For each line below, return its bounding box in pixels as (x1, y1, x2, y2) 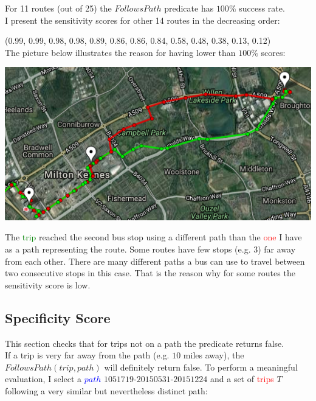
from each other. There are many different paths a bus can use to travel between (5, 254, 305, 267)
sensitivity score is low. (5, 278, 91, 291)
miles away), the (183, 349, 244, 361)
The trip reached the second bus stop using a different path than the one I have (5, 231, 302, 243)
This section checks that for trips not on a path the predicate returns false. (5, 336, 284, 349)
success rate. (239, 2, 285, 14)
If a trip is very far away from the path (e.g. (5, 349, 170, 361)
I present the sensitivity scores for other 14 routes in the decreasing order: (5, 13, 280, 26)
